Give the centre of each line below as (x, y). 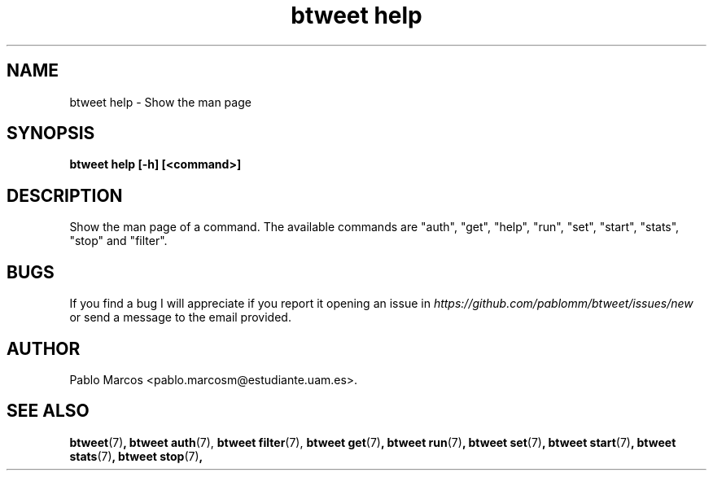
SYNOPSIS (51, 133)
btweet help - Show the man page (160, 102)
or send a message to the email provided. (180, 317)
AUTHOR (44, 348)
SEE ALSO (48, 411)
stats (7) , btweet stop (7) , (136, 456)
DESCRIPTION (65, 195)
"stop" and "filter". (118, 241)
